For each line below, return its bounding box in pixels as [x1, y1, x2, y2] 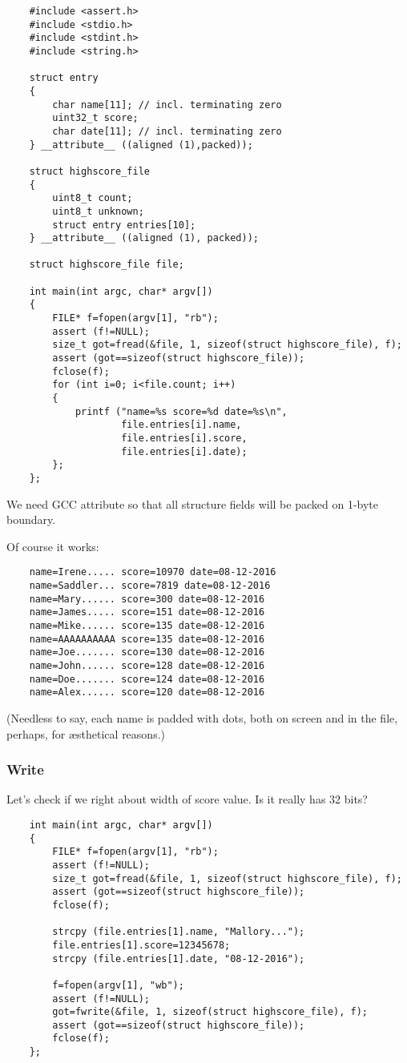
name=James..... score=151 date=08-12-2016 [29, 606, 265, 618]
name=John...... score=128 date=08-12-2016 [29, 660, 265, 671]
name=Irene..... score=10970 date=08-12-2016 [29, 566, 276, 578]
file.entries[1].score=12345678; [52, 939, 231, 951]
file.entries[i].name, [121, 419, 242, 431]
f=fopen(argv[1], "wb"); [52, 979, 184, 991]
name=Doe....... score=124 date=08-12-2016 [29, 673, 265, 685]
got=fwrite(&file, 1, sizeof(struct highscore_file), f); [52, 1006, 369, 1018]
